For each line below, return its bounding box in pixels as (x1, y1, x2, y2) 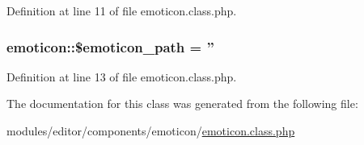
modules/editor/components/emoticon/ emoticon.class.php (6, 122, 295, 139)
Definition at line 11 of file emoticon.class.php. (6, 2, 237, 19)
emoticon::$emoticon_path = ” (6, 36, 214, 56)
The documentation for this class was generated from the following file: (6, 95, 358, 112)
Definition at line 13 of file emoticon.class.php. (6, 68, 237, 85)
